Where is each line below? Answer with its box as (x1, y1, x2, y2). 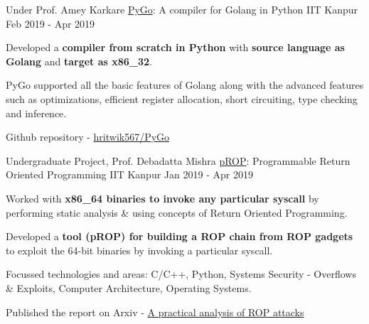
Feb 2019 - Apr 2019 (6, 16, 95, 31)
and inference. (6, 105, 67, 120)
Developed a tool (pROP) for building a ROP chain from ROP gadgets (6, 229, 353, 244)
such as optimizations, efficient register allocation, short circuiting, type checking (6, 91, 358, 106)
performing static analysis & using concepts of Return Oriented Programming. (6, 205, 348, 220)
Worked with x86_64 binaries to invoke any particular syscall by (6, 190, 319, 205)
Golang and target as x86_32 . (6, 53, 152, 68)
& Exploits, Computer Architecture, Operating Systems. (6, 280, 252, 295)
